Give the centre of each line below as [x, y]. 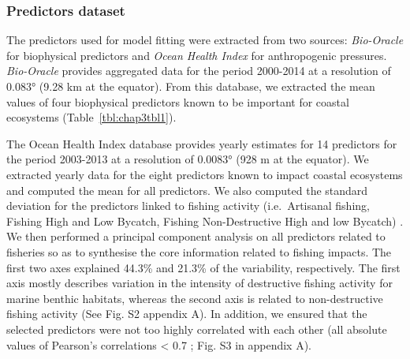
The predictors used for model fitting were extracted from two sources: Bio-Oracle [205, 40]
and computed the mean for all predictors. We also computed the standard [187, 190]
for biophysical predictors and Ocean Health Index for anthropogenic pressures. [197, 55]
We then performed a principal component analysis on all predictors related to [196, 236]
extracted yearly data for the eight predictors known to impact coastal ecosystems [205, 174]
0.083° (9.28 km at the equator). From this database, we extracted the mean [191, 86]
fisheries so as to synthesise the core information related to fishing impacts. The [199, 251]
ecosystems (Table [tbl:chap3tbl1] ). [91, 117]
